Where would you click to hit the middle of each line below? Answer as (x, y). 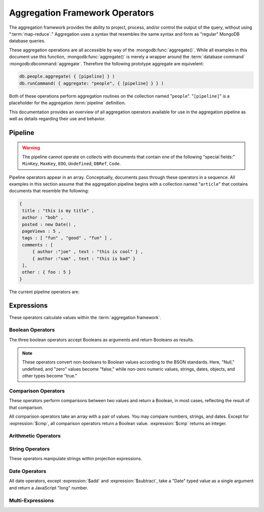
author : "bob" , (43, 218)
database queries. (27, 41)
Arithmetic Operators (35, 436)
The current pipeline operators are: (44, 292)
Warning (31, 148)
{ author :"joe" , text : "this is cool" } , (88, 252)
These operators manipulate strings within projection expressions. (76, 459)
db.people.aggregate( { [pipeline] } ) (67, 76)
